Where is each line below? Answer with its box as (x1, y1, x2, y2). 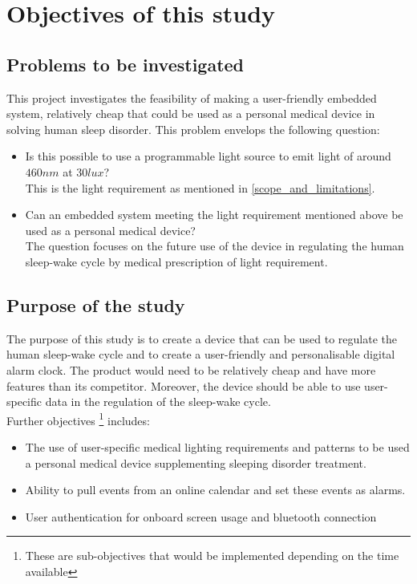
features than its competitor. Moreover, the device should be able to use (6, 377, 361, 394)
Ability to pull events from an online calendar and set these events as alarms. (25, 481, 406, 498)
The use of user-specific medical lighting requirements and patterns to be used (25, 438, 410, 455)
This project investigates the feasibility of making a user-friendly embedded (6, 89, 377, 106)
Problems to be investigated (6, 51, 245, 76)
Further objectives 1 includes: (6, 409, 150, 428)
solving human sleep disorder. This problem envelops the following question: (6, 120, 380, 137)
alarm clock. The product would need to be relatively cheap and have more (6, 361, 376, 378)
